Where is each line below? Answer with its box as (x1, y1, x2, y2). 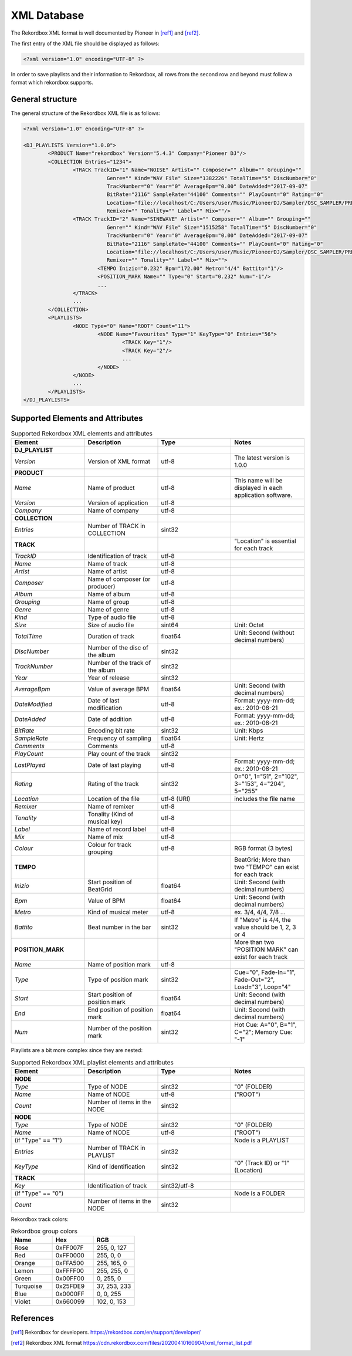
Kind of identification (87, 1162, 145, 1171)
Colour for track (87, 840, 131, 848)
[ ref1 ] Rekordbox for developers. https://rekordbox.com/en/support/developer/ (11, 1329, 201, 1335)
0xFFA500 (55, 1259, 84, 1267)
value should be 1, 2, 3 (233, 923, 296, 931)
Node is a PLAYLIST (233, 1136, 290, 1144)
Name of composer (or (87, 575, 151, 583)
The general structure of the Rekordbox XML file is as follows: (11, 110, 161, 117)
